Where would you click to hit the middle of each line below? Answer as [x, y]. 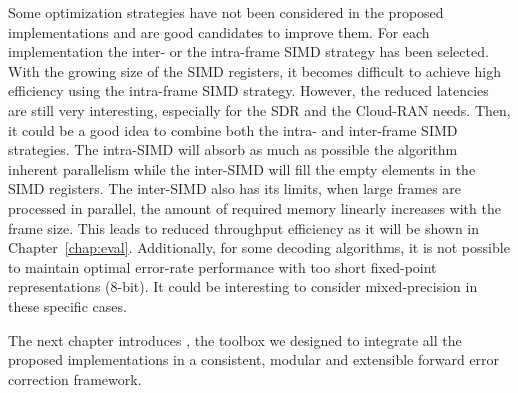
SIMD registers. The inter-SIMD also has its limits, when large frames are [235, 188]
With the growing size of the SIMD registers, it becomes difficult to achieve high [254, 70]
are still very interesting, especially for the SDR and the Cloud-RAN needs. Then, [259, 109]
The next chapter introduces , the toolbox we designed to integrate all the [235, 339]
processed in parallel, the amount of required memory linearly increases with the [254, 207]
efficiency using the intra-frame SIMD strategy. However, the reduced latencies [248, 90]
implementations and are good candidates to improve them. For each [219, 31]
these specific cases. [67, 305]
